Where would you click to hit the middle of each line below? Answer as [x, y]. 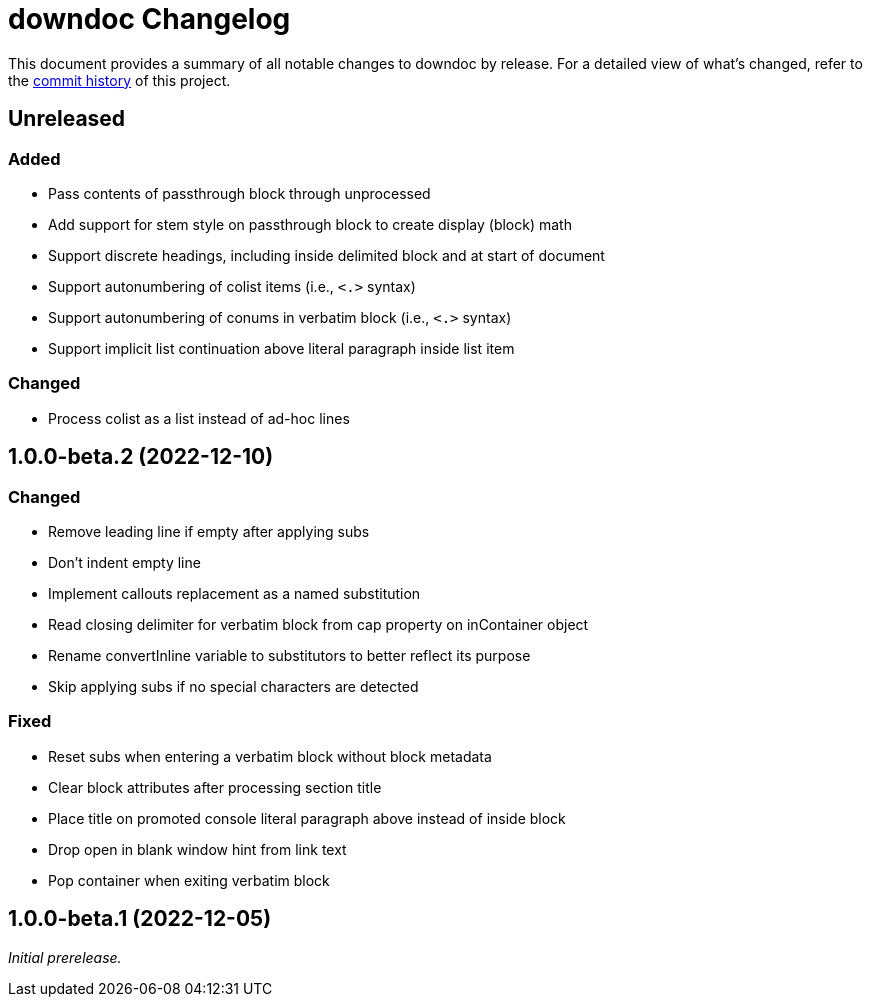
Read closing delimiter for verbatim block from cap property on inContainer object [318, 624]
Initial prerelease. [65, 957]
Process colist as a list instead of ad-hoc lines [199, 418]
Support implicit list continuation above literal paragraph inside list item [281, 348]
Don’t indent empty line [124, 562]
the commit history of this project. [119, 80]
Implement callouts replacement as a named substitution [234, 593]
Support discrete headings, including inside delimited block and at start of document [326, 255]
